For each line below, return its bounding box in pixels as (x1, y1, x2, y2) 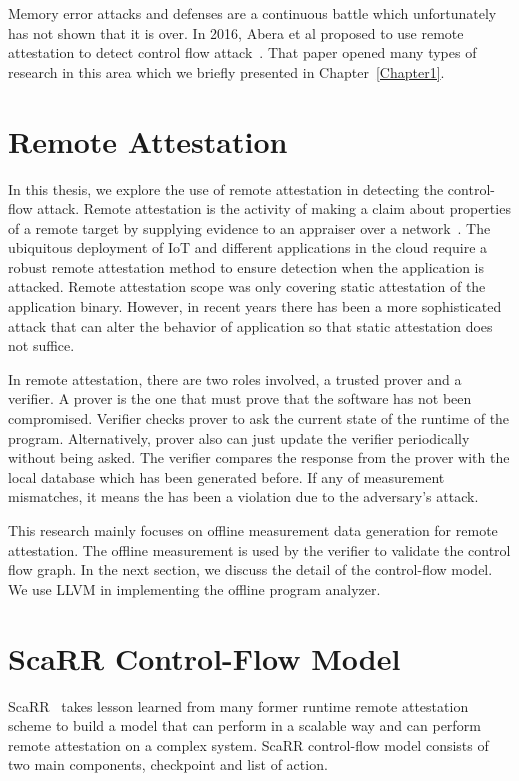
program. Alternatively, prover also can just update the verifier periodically (8, 427, 470, 448)
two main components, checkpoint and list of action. (8, 754, 328, 775)
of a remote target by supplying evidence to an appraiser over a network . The (8, 217, 491, 238)
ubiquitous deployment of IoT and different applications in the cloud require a (8, 237, 488, 258)
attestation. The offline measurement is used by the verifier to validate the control (8, 539, 511, 560)
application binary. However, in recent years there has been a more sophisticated (8, 296, 502, 317)
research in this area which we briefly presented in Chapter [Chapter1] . (8, 61, 445, 82)
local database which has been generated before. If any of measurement (8, 466, 445, 487)
